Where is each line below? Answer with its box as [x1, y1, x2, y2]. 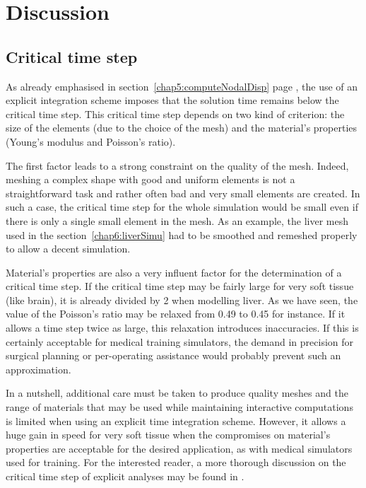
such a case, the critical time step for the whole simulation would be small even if [6, 199, 358, 214]
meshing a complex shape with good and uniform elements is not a [6, 172, 295, 187]
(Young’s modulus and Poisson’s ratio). [6, 134, 176, 149]
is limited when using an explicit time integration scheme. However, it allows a [6, 413, 346, 428]
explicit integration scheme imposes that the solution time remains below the [6, 93, 339, 108]
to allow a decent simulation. [6, 241, 131, 256]
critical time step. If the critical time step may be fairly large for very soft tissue [6, 279, 354, 294]
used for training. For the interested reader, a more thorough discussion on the [6, 455, 346, 470]
